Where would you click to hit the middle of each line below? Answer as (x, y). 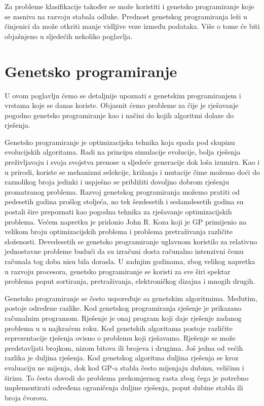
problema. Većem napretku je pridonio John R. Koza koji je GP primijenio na (126, 221)
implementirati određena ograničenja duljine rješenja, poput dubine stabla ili (124, 387)
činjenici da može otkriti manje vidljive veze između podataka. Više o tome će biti (132, 26)
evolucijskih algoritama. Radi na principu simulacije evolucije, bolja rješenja (123, 152)
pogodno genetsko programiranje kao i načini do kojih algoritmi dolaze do (119, 115)
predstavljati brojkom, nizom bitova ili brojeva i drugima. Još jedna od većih (124, 347)
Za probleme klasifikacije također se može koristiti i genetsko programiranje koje (129, 6)
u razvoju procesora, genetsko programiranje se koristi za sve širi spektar (118, 271)
